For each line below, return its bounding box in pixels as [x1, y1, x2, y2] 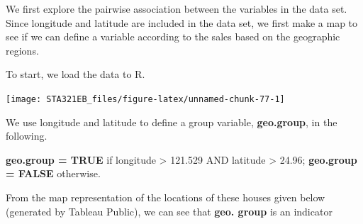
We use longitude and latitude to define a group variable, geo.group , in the [6, 114, 337, 129]
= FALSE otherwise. [6, 166, 101, 181]
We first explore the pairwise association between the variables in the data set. [6, 1, 347, 16]
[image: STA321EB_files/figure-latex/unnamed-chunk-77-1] [6, 94, 285, 104]
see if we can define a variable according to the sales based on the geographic [6, 29, 340, 44]
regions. [6, 43, 39, 57]
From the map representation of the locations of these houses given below [6, 190, 325, 204]
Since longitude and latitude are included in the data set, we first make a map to [6, 15, 358, 30]
